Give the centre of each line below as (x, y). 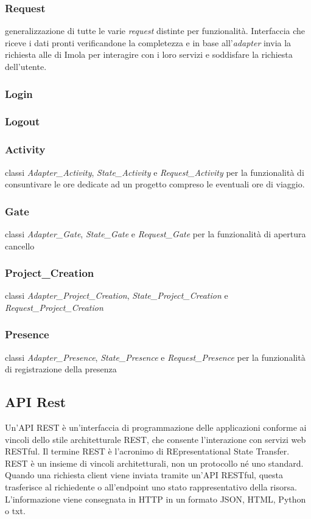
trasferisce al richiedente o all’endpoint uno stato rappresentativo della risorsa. (151, 487)
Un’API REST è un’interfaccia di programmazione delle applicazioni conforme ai (156, 427)
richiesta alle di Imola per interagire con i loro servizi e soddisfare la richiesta (149, 54)
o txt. (15, 511)
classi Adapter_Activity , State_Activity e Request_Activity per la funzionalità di (155, 172)
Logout (23, 121)
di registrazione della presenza (61, 369)
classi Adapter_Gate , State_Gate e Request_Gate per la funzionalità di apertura (155, 233)
